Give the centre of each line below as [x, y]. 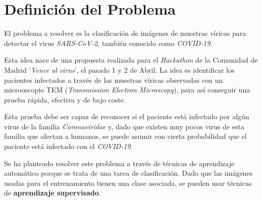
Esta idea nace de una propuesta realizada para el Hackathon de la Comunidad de [131, 60]
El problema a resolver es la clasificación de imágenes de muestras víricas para [125, 33]
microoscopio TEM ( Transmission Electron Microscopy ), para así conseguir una [127, 90]
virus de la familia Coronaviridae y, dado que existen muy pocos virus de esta [124, 126]
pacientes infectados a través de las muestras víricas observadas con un [114, 80]
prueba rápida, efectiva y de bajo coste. [65, 99]
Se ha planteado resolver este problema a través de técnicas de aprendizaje [119, 163]
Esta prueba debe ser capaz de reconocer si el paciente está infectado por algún [127, 116]
